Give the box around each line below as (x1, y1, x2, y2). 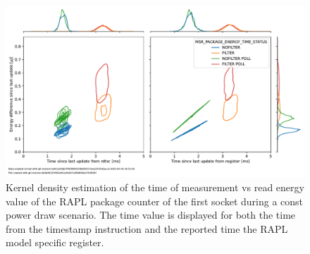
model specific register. (6, 235, 104, 250)
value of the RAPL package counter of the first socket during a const (6, 193, 304, 208)
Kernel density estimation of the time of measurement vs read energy (6, 180, 304, 195)
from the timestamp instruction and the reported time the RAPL (6, 221, 288, 236)
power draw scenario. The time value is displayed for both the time (6, 207, 296, 222)
